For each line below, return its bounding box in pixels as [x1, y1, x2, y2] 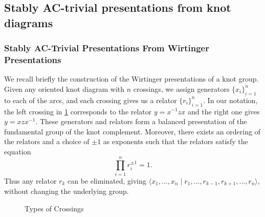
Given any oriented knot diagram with [4, 83, 125, 94]
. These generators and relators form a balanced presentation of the [35, 116, 247, 127]
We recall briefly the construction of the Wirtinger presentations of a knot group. [4, 73, 259, 84]
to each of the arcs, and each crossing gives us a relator [4, 94, 177, 105]
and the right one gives [188, 106, 260, 116]
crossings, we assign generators [133, 83, 230, 94]
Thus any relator [4, 175, 57, 186]
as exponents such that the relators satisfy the [103, 136, 248, 147]
